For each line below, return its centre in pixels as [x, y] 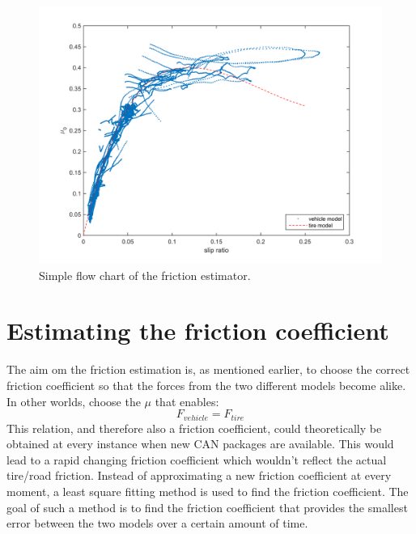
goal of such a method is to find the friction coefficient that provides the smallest [207, 507]
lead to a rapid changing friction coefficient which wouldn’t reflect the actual [197, 459]
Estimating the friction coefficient [198, 331]
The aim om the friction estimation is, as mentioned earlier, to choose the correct [208, 369]
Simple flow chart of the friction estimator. [145, 275]
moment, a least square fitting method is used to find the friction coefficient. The [208, 491]
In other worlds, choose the [74, 401]
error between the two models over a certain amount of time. [157, 523]
